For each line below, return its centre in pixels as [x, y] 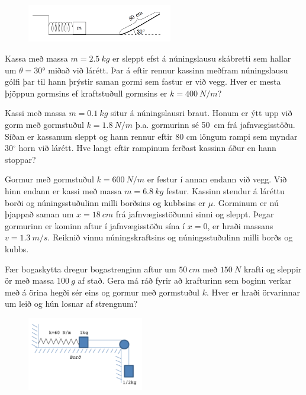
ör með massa [30, 280]
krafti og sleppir [273, 269]
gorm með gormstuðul [44, 124]
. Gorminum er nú [246, 202]
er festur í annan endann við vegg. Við [217, 179]
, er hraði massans [240, 225]
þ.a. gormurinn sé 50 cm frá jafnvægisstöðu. [215, 124]
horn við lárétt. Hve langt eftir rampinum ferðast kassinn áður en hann [147, 148]
